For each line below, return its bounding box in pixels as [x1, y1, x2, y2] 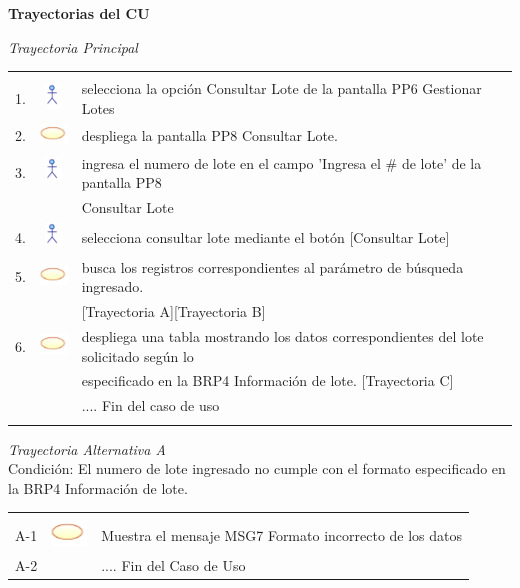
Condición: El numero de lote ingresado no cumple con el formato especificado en [8, 458, 506, 479]
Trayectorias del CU [8, 3, 150, 23]
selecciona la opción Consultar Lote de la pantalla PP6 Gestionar [81, 78, 482, 99]
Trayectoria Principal [8, 36, 138, 57]
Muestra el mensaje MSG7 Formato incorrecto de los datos [101, 524, 463, 545]
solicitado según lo [81, 345, 194, 366]
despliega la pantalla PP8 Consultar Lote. [81, 125, 338, 146]
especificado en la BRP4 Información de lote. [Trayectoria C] [81, 370, 454, 391]
